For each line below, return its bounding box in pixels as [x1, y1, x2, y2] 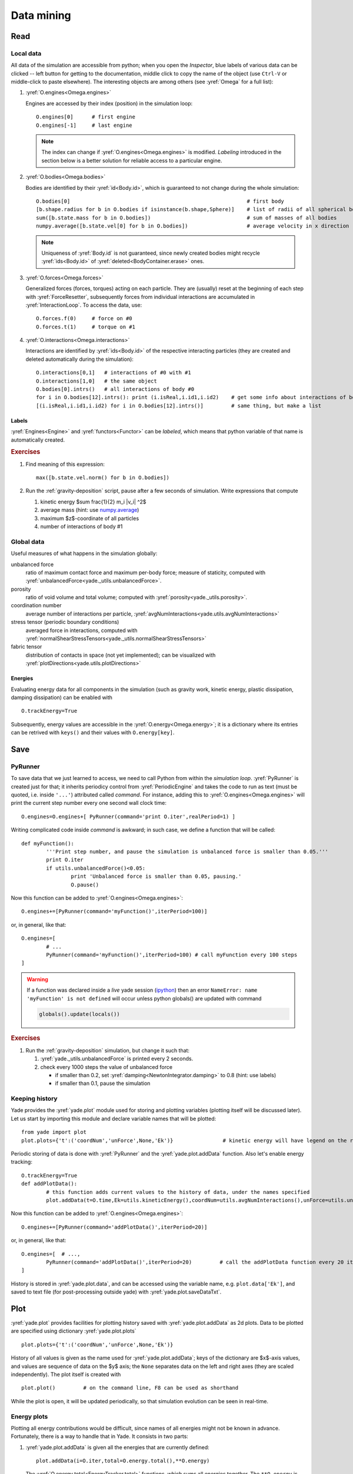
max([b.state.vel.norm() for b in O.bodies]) [36, 475, 170, 481]
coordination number [11, 602, 62, 609]
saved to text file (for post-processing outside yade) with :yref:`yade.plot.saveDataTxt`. [11, 1288, 222, 1295]
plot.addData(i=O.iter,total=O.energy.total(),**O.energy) [36, 1457, 210, 1465]
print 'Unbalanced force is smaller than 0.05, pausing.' [71, 873, 242, 880]
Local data [11, 49, 42, 57]
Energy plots [11, 1412, 48, 1420]
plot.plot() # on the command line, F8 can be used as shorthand [21, 1384, 239, 1391]
